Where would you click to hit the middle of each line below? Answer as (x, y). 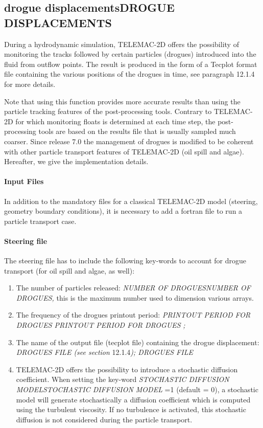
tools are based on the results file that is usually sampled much (137, 131)
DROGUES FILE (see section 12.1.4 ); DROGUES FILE (104, 352)
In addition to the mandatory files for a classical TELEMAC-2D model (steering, (131, 201)
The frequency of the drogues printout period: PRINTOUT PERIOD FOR (133, 315)
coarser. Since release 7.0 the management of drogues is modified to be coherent (129, 141)
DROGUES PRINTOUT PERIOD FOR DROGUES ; (101, 325)
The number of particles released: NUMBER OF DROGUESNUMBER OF (133, 288)
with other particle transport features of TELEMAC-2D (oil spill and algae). (124, 151)
